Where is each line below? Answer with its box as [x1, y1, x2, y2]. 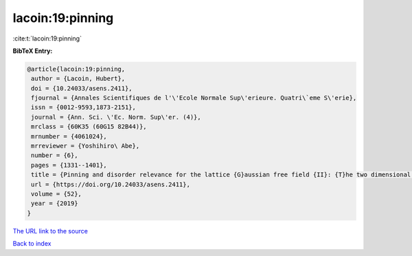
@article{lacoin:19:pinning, [27, 65, 126, 73]
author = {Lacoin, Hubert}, [31, 75, 126, 82]
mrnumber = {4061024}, [31, 132, 108, 140]
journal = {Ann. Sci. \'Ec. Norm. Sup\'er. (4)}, [31, 113, 202, 121]
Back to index [12, 240, 51, 248]
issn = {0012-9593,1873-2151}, [31, 104, 137, 111]
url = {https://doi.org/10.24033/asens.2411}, [31, 181, 190, 188]
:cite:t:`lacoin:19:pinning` [12, 34, 82, 43]
